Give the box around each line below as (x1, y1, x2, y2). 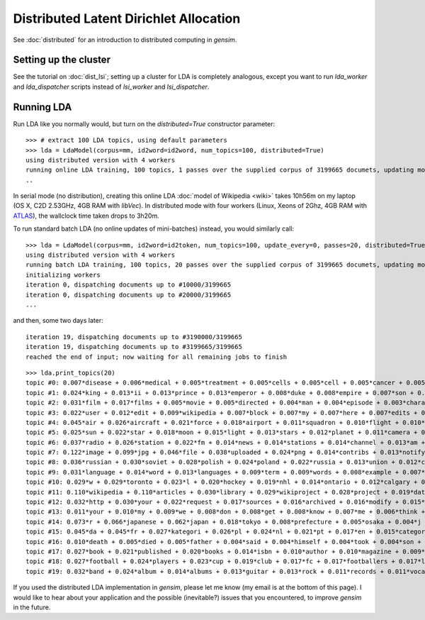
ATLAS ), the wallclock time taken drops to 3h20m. (13, 211, 159, 220)
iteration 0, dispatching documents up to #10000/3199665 (25, 281, 232, 289)
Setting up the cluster (13, 54, 111, 66)
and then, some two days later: (13, 316, 103, 325)
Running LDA (13, 101, 72, 113)
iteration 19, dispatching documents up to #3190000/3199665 (25, 333, 242, 341)
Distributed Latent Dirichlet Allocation (13, 11, 241, 26)
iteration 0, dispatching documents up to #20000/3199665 (25, 291, 232, 299)
